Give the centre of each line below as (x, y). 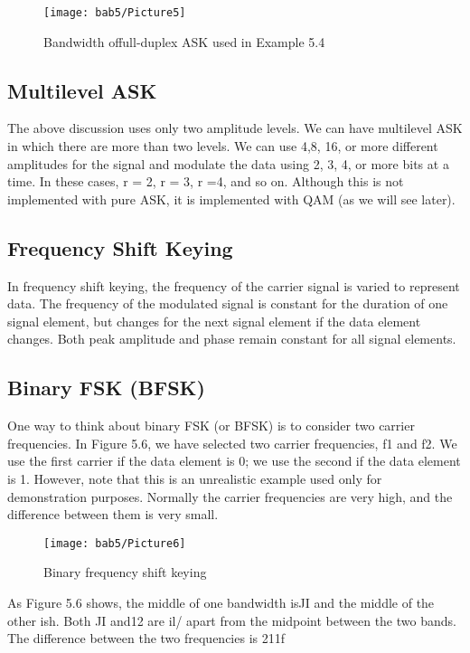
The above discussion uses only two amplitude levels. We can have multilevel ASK (235, 128)
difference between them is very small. (113, 514)
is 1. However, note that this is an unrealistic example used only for (195, 478)
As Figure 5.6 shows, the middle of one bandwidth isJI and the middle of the (221, 603)
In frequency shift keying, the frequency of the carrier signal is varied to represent (234, 285)
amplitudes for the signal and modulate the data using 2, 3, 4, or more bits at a (228, 163)
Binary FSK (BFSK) (106, 388)
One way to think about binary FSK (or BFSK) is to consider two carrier (211, 426)
